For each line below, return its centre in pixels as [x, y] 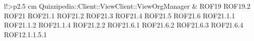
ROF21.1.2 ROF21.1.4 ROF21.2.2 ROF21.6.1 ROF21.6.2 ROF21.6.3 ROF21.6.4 [124, 25]
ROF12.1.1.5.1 [25, 34]
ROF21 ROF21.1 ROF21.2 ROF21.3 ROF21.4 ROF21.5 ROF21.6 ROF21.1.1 [120, 15]
